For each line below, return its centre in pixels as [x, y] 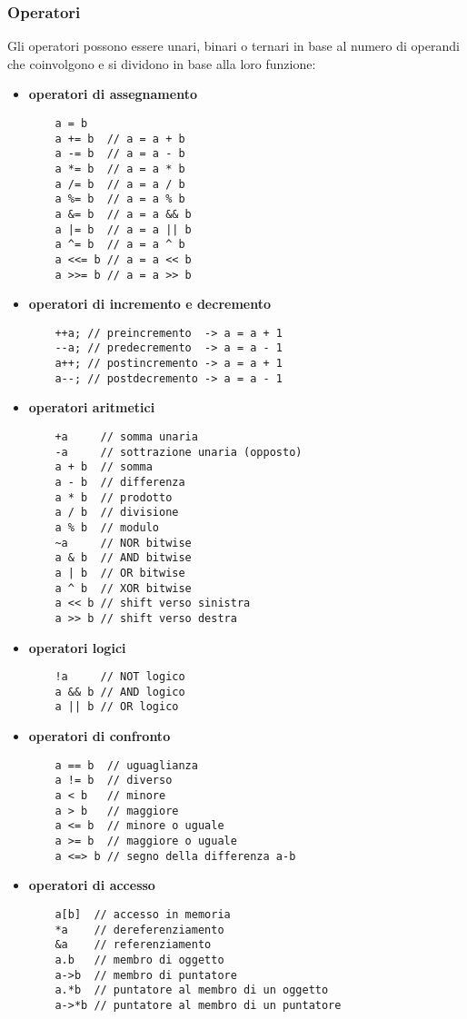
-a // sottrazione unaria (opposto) [179, 452]
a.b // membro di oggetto [139, 960]
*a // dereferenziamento [139, 930]
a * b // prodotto [114, 497]
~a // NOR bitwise [123, 543]
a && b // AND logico [120, 692]
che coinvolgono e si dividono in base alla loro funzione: [162, 63]
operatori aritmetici [92, 407]
